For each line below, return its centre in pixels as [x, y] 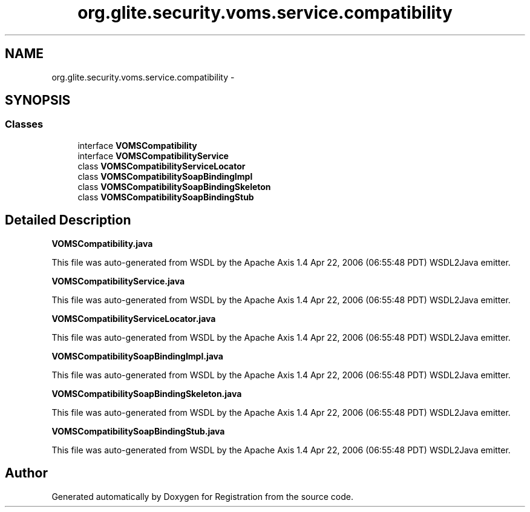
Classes [24, 124]
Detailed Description [68, 220]
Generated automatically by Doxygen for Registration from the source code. [203, 496]
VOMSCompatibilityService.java [118, 281]
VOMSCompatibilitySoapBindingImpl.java [137, 356]
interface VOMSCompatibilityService [153, 156]
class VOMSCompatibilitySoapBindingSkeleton [174, 186]
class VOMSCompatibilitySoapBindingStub [166, 197]
